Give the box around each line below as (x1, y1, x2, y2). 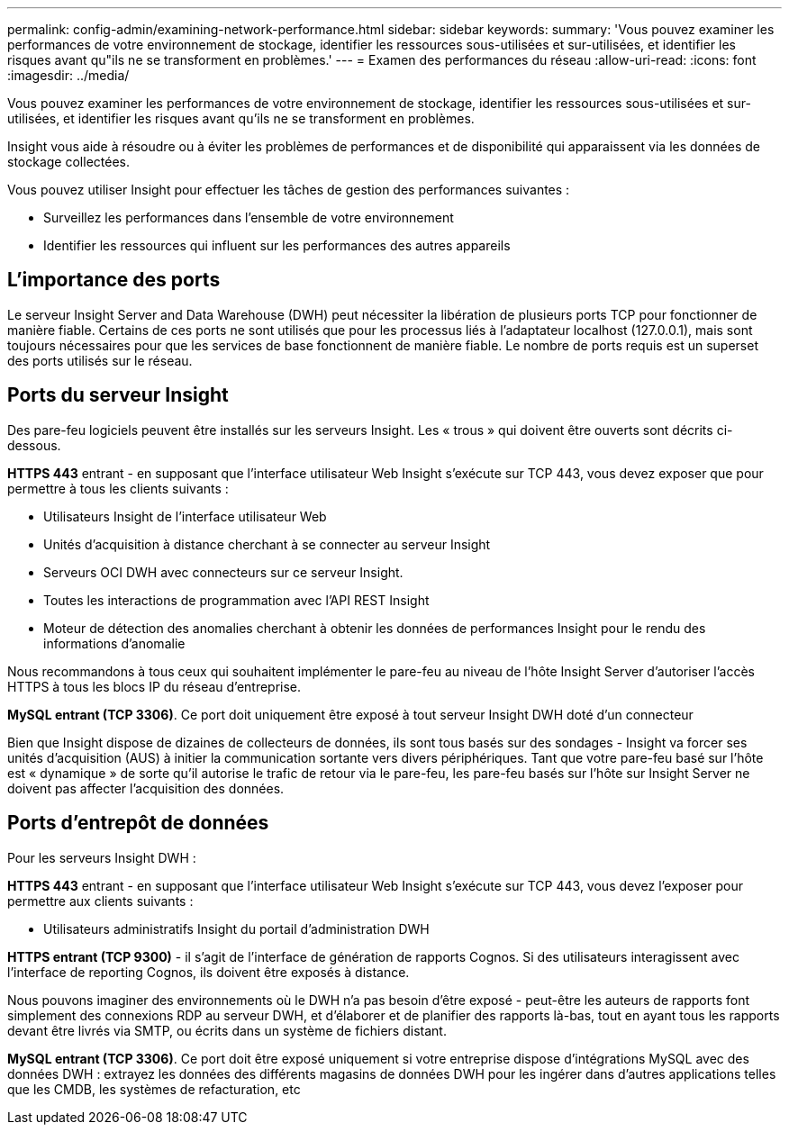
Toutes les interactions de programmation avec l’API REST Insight (43, 592, 430, 608)
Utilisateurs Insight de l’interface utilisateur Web (43, 508, 327, 524)
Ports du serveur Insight (7, 384, 229, 407)
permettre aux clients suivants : (7, 892, 194, 909)
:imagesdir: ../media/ (7, 68, 130, 83)
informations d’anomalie (43, 635, 186, 651)
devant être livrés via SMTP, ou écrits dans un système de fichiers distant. (7, 1022, 447, 1038)
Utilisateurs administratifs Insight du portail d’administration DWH (43, 920, 430, 937)
